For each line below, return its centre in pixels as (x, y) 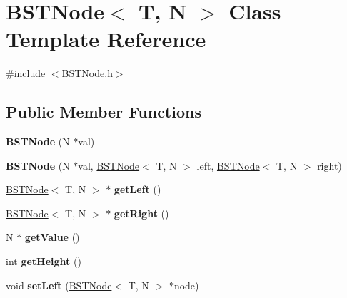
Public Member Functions (104, 112)
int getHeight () (44, 261)
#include (26, 73)
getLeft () (137, 189)
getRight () (141, 213)
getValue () (52, 237)
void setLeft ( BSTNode (59, 285)
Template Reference (106, 39)
